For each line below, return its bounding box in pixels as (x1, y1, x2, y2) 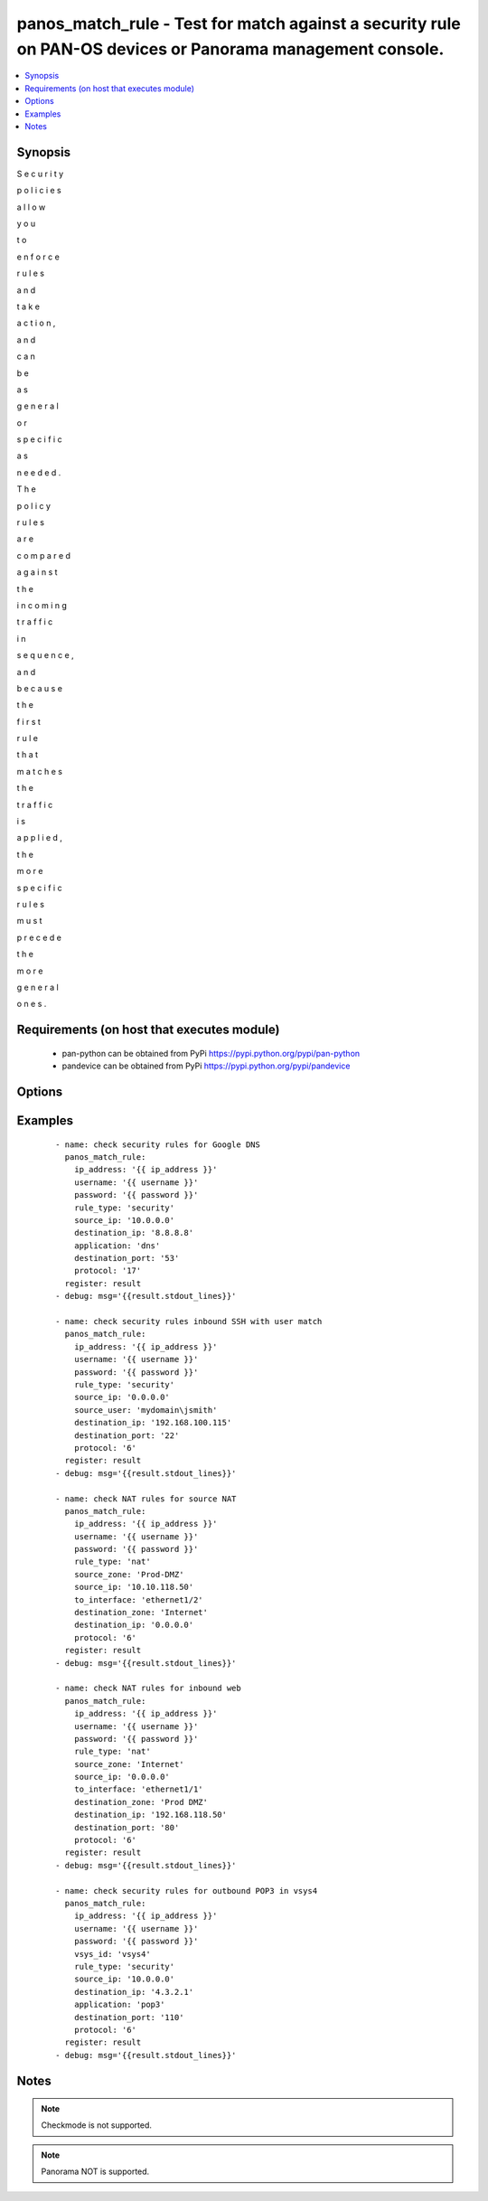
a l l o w (16, 202, 46, 212)
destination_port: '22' (73, 1430, 180, 1441)
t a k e (16, 301, 41, 312)
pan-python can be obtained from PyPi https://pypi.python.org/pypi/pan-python (61, 1048, 361, 1058)
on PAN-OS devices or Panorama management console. (16, 39, 445, 59)
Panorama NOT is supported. (41, 2166, 150, 2177)
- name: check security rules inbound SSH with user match (55, 1316, 323, 1327)
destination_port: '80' (73, 1822, 180, 1832)
